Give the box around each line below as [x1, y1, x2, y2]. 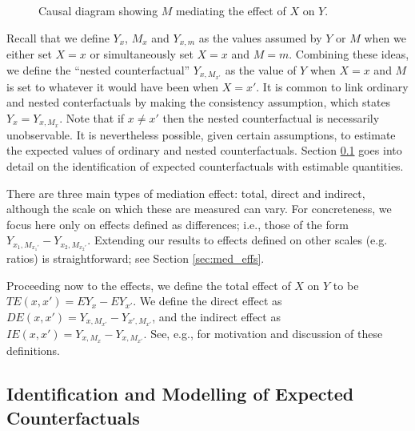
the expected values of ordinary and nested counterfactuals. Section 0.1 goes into [6, 142, 402, 159]
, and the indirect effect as [152, 308, 281, 324]
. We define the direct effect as [133, 292, 282, 309]
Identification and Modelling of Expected [6, 381, 354, 406]
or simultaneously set [90, 46, 194, 62]
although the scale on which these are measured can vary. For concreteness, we [6, 200, 392, 217]
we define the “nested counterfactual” [6, 61, 190, 78]
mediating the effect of [176, 2, 286, 18]
